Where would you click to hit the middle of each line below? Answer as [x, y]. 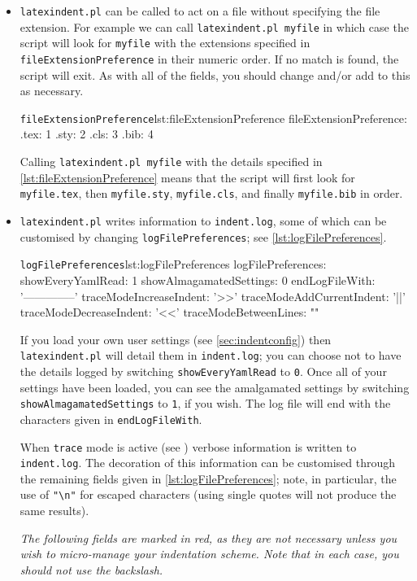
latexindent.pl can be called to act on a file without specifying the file [200, 11]
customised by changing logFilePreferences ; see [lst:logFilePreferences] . [203, 236]
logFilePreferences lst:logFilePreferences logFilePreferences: [173, 264]
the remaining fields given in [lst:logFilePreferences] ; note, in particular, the [208, 478]
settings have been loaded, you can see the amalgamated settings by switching [215, 387]
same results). [54, 511]
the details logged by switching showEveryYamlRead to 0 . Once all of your [203, 371]
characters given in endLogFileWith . [111, 419]
